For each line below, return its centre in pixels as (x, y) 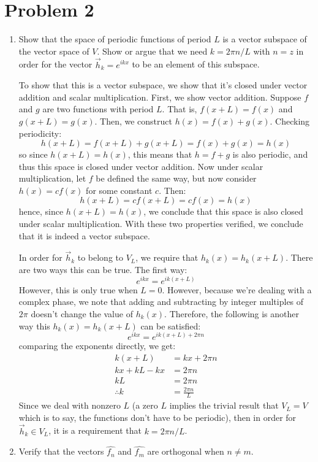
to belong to (100, 257)
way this (34, 325)
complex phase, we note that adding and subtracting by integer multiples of (161, 302)
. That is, (180, 109)
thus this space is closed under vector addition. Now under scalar (141, 166)
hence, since (41, 211)
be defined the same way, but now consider (176, 178)
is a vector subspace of (265, 39)
